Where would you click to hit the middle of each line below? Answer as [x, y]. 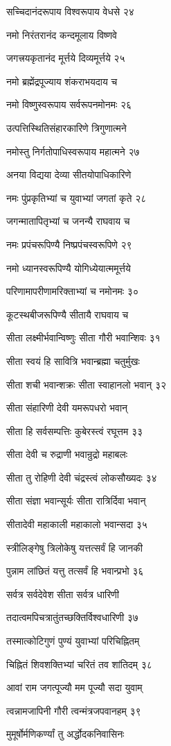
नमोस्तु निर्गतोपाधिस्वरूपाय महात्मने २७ [73, 151]
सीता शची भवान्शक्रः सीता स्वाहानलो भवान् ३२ [87, 384]
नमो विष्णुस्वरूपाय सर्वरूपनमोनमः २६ [69, 104]
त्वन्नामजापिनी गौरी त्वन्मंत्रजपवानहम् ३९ [74, 710]
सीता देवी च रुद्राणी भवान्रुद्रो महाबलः [67, 454]
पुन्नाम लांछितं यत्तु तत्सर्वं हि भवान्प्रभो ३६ [75, 571]
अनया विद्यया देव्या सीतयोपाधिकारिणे [69, 175]
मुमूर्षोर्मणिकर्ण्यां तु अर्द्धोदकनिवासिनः [65, 734]
